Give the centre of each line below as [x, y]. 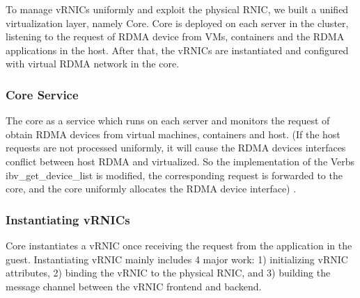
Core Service [42, 94]
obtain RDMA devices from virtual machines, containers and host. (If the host [173, 134]
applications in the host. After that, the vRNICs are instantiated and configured [177, 50]
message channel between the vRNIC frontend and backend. [134, 286]
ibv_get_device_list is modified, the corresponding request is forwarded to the [174, 175]
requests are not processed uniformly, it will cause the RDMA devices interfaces [176, 148]
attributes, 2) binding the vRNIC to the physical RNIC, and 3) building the [168, 273]
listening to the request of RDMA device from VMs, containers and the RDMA [175, 36]
